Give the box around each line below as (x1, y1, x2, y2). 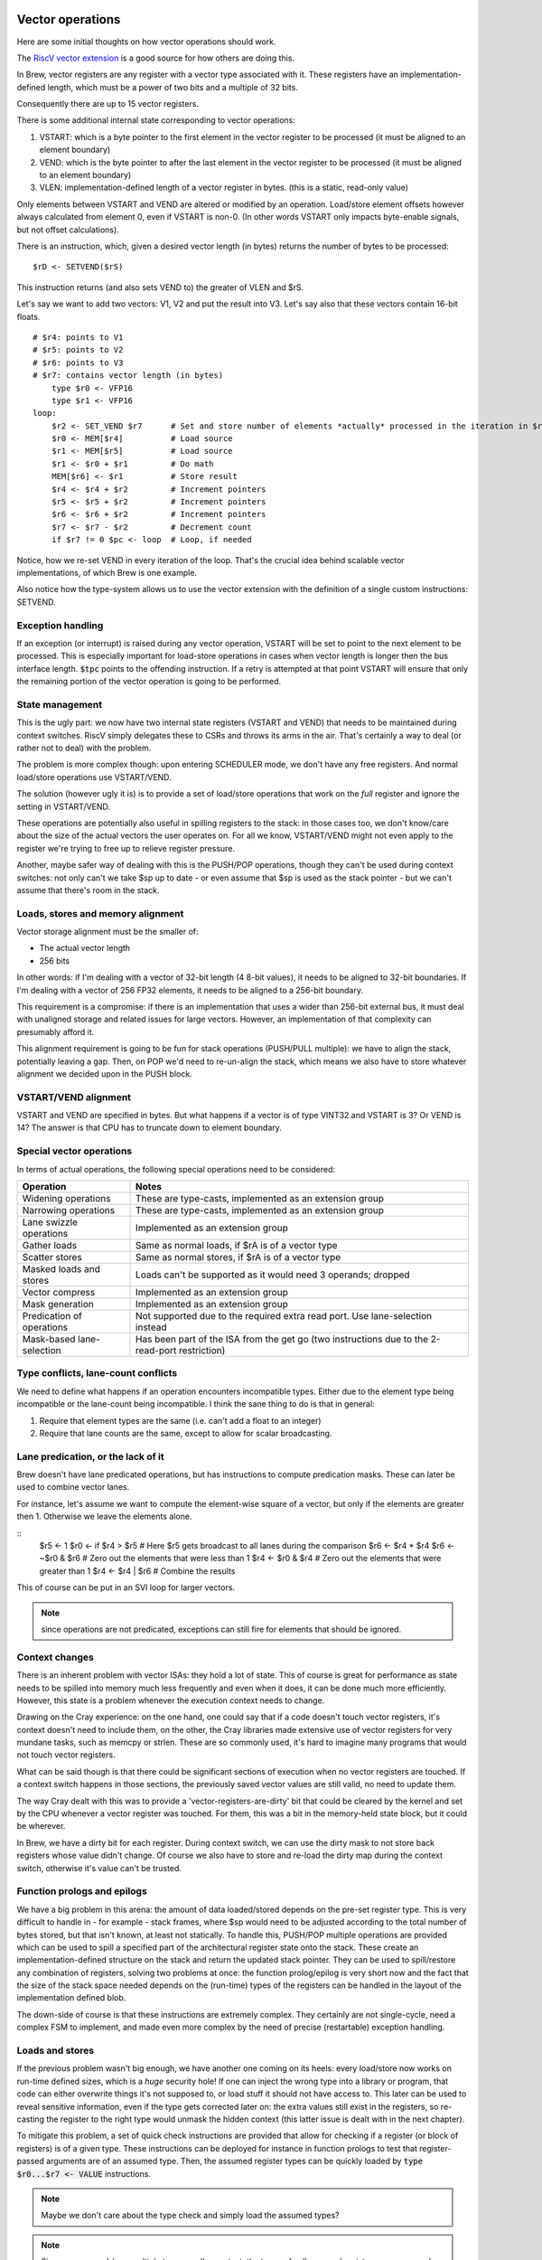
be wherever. (16, 1821, 66, 1832)
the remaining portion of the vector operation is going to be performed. (16, 676, 282, 687)
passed (16, 2156, 45, 2167)
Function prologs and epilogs (16, 1885, 148, 1897)
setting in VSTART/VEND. (16, 801, 111, 812)
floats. (16, 311, 41, 322)
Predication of (22, 1310, 83, 1322)
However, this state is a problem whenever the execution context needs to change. (16, 1695, 325, 1706)
